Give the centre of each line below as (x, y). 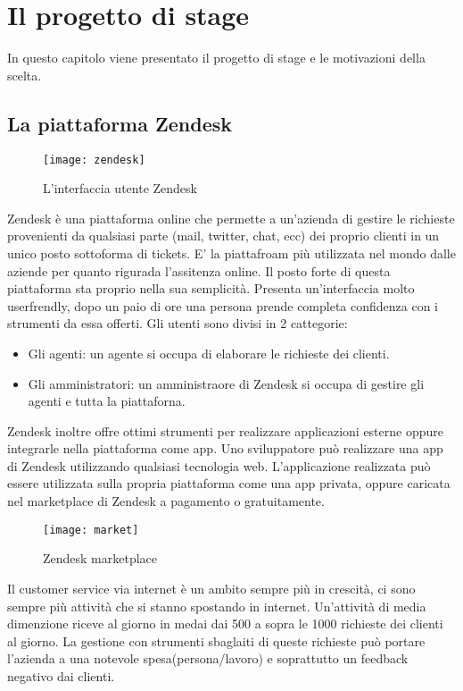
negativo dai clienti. (61, 675)
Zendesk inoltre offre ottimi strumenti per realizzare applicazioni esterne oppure (225, 430)
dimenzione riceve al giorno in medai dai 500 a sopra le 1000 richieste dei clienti (225, 624)
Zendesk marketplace (100, 558)
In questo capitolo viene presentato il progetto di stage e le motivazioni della (216, 58)
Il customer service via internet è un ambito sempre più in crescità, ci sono (211, 588)
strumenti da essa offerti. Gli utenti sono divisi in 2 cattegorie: (178, 323)
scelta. (25, 75)
